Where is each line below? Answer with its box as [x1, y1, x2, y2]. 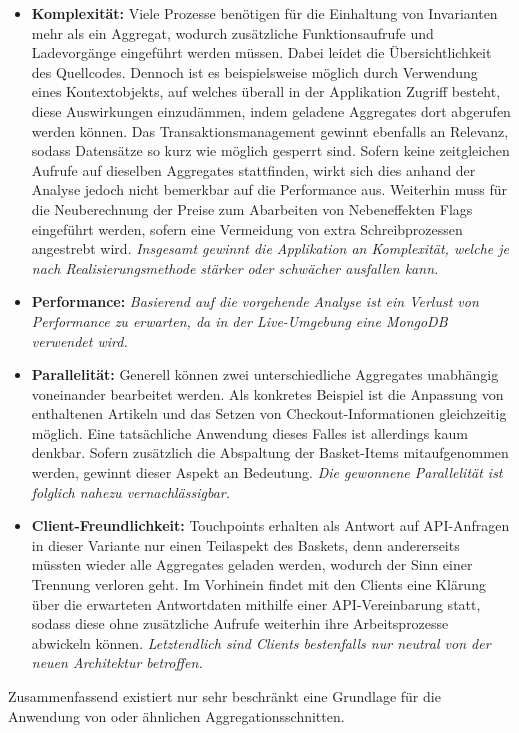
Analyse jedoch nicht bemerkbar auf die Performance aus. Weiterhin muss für [31, 179, 507, 200]
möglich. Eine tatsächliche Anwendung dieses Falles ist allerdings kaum [31, 422, 468, 443]
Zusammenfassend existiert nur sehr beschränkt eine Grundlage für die [8, 686, 441, 706]
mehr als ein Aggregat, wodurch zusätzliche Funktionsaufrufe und [31, 22, 434, 43]
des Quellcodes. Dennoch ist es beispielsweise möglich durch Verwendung [31, 61, 478, 82]
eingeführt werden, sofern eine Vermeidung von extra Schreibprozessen [31, 218, 463, 239]
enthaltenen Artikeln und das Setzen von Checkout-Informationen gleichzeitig [31, 403, 507, 424]
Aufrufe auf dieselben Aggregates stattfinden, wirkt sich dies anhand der [31, 159, 476, 180]
